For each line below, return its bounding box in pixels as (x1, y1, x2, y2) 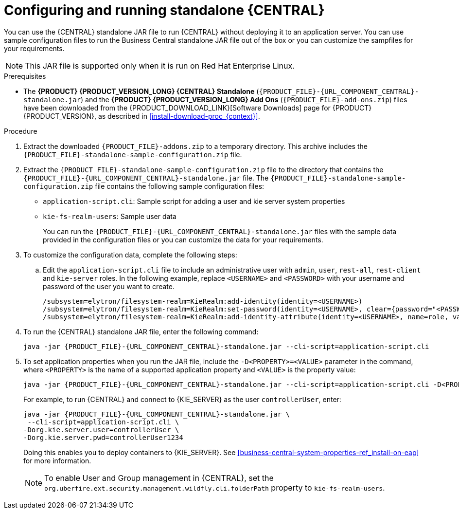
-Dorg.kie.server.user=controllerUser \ (23, 425, 179, 434)
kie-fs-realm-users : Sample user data (43, 212, 177, 220)
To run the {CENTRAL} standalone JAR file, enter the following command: (23, 327, 259, 336)
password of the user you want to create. (43, 282, 175, 291)
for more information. (23, 456, 91, 465)
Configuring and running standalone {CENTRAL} (4, 2, 325, 18)
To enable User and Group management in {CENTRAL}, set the (44, 473, 274, 483)
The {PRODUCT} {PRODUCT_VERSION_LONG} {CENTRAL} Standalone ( (23, 87, 259, 95)
